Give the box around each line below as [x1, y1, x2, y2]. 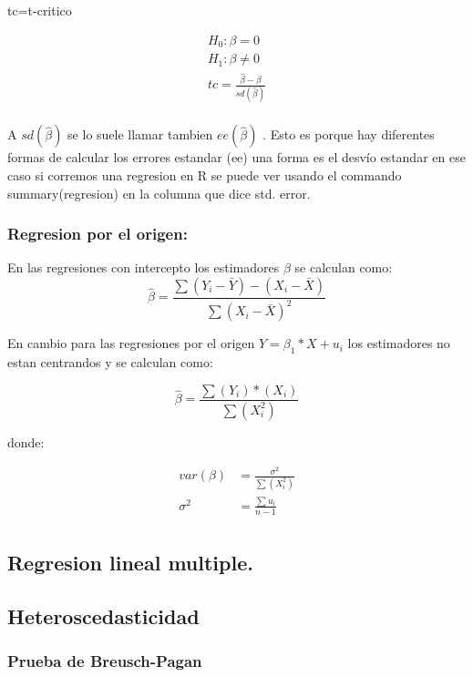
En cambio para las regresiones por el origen [7, 333, 255, 353]
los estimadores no [347, 333, 450, 353]
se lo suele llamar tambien [67, 125, 213, 144]
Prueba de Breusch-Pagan [7, 650, 202, 672]
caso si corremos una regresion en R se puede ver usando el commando [7, 165, 402, 184]
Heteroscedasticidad [7, 602, 200, 630]
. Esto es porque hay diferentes [262, 125, 435, 144]
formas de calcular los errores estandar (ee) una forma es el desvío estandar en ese [7, 148, 466, 167]
